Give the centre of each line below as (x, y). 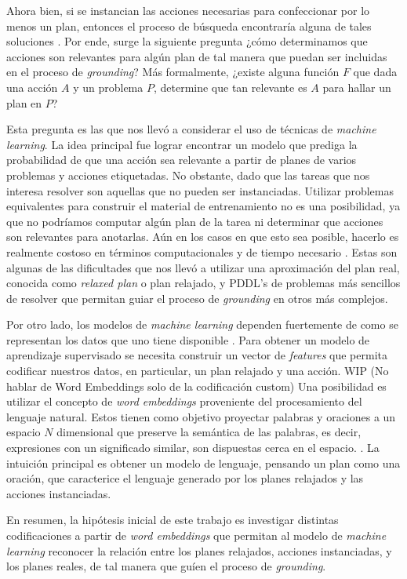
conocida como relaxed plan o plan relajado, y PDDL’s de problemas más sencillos (203, 283)
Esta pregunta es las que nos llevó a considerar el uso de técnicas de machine (191, 129)
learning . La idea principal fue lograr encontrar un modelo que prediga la (182, 144)
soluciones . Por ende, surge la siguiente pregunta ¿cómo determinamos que (187, 41)
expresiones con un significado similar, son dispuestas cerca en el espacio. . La (193, 448)
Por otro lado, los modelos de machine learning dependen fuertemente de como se (202, 324)
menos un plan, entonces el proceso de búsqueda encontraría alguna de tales (189, 25)
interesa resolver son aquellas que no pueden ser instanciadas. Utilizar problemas (200, 190)
